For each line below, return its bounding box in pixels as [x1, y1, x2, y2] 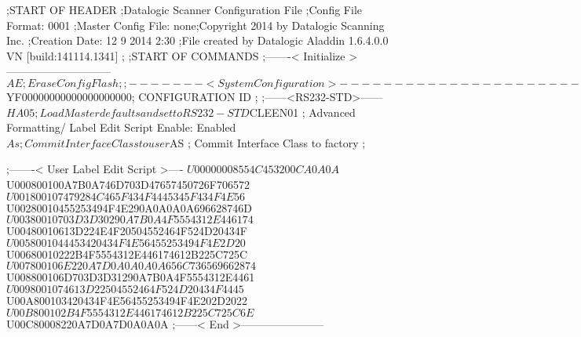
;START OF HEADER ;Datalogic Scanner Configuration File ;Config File [6, 2, 362, 17]
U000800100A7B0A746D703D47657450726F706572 [6, 176, 250, 192]
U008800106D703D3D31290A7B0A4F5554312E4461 [6, 269, 255, 285]
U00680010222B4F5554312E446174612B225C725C [6, 245, 248, 262]
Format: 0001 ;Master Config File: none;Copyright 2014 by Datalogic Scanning [6, 16, 385, 33]
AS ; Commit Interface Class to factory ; [170, 134, 366, 150]
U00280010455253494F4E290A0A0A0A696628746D [6, 199, 252, 216]
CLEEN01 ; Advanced [249, 103, 356, 120]
